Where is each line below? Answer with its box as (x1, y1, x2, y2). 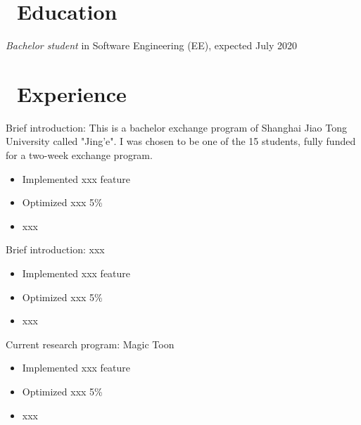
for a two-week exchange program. (6, 148, 153, 163)
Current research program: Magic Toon (6, 336, 175, 351)
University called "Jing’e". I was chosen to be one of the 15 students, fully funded (6, 134, 356, 148)
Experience (17, 79, 127, 108)
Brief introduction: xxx (6, 242, 105, 257)
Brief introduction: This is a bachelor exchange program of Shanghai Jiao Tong (6, 120, 347, 134)
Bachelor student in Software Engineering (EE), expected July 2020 (6, 38, 297, 53)
